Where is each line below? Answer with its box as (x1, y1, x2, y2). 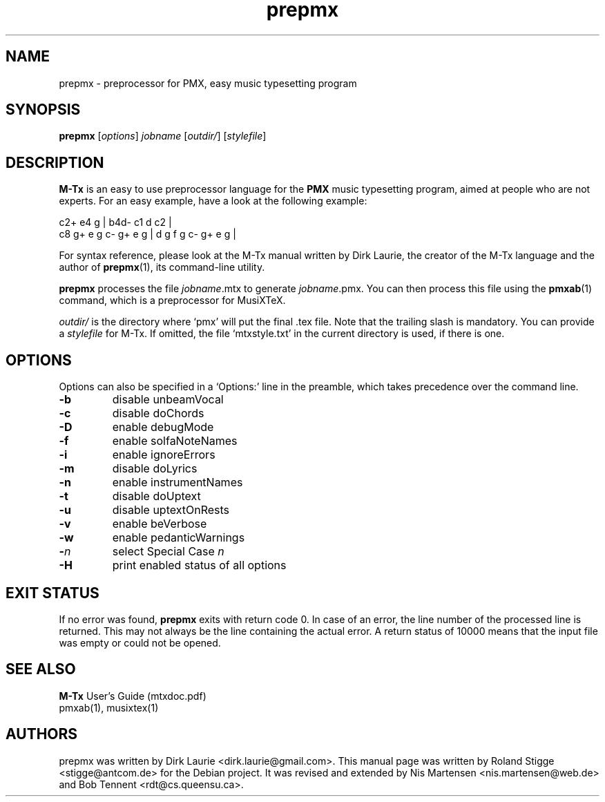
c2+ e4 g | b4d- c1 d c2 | (59, 216, 172, 229)
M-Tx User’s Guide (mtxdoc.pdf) (59, 689, 207, 702)
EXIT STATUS (6, 584, 99, 602)
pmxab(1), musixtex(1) (59, 701, 159, 714)
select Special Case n (112, 544, 224, 559)
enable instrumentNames (112, 475, 243, 490)
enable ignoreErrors (112, 448, 215, 462)
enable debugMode (112, 420, 214, 435)
